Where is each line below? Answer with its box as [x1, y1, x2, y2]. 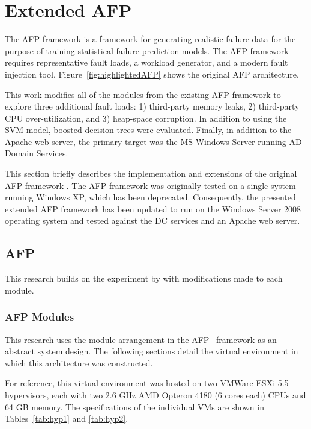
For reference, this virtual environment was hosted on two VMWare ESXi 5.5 [5, 377, 289, 389]
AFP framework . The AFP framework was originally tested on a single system [5, 179, 296, 191]
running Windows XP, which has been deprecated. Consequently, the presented [5, 191, 296, 203]
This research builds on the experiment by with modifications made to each [5, 272, 283, 285]
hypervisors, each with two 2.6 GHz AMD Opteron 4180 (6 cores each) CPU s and [5, 389, 306, 401]
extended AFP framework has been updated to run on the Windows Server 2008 [5, 202, 301, 215]
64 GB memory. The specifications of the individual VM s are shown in [5, 400, 264, 413]
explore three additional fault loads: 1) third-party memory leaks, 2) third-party [5, 100, 300, 113]
